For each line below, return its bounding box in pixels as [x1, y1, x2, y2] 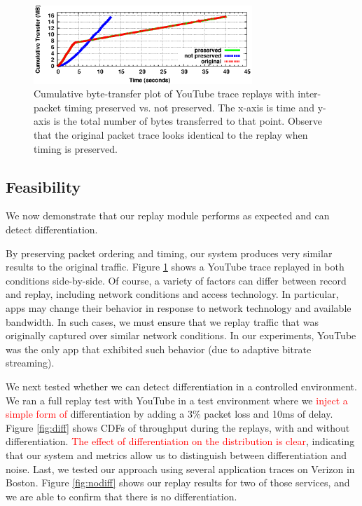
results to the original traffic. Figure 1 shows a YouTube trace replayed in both [6, 259, 344, 274]
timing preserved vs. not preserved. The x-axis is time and [64, 100, 315, 114]
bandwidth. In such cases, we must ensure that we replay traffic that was [6, 314, 319, 329]
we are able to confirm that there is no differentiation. [6, 488, 237, 503]
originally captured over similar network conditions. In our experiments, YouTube [6, 328, 356, 343]
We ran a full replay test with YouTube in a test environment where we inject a [6, 392, 348, 407]
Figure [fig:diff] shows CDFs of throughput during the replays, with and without [6, 420, 350, 435]
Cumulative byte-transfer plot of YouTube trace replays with [34, 86, 295, 101]
